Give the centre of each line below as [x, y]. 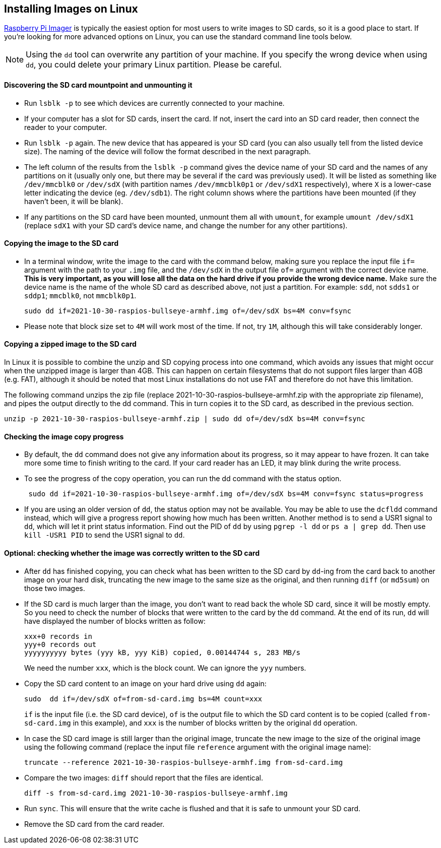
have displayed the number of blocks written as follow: [115, 621]
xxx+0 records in [58, 636]
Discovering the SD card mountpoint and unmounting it [98, 85]
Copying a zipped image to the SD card [70, 344]
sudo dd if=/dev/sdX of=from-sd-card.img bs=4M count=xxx [143, 699]
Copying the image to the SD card [61, 243]
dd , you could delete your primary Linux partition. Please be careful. [154, 65]
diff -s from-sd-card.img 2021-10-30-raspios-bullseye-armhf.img [156, 793]
